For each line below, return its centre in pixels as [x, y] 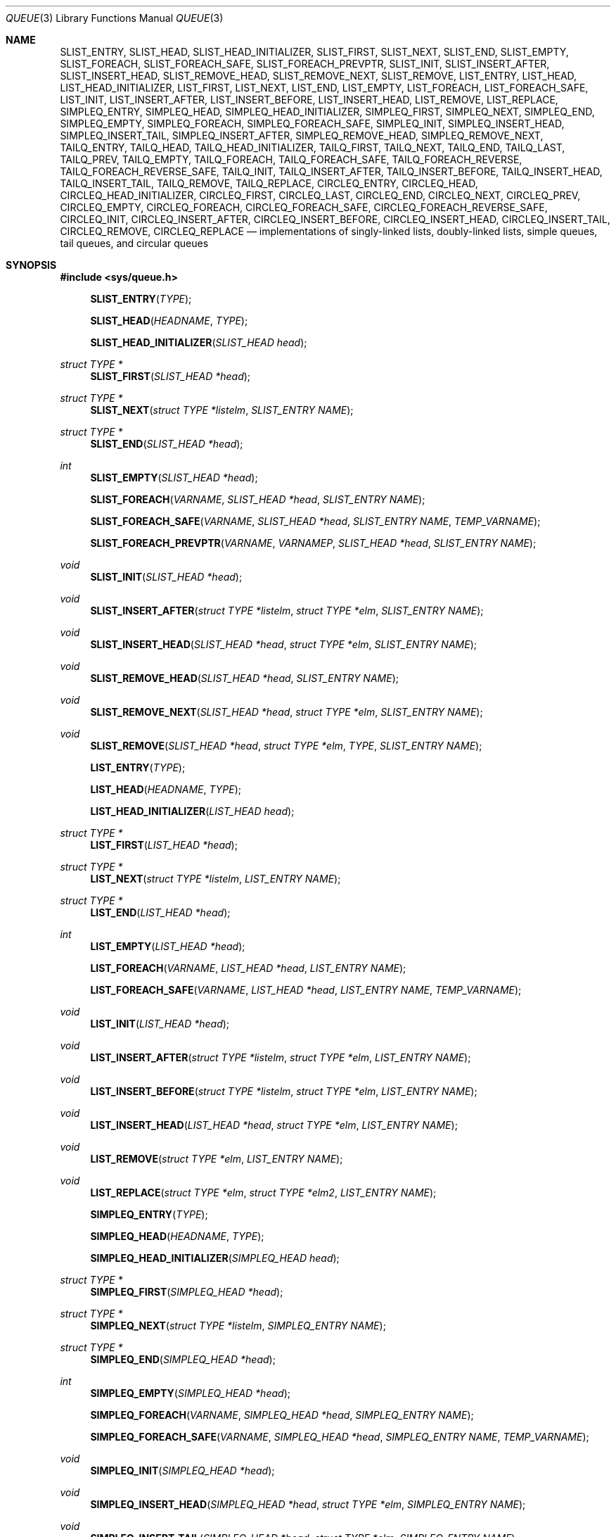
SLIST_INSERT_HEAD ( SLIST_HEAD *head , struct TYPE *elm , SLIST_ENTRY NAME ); [283, 644]
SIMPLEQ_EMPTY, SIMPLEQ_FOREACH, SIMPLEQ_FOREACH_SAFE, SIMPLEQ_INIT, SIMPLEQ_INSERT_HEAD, [312, 124]
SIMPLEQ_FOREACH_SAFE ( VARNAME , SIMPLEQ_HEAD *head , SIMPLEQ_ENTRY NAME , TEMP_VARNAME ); [340, 1437]
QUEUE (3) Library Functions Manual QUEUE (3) [115, 18]
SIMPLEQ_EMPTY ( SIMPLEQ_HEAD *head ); [190, 1393]
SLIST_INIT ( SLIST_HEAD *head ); [166, 577]
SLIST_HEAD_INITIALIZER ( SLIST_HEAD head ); [199, 342]
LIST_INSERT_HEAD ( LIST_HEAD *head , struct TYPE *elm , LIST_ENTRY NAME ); [274, 1125]
